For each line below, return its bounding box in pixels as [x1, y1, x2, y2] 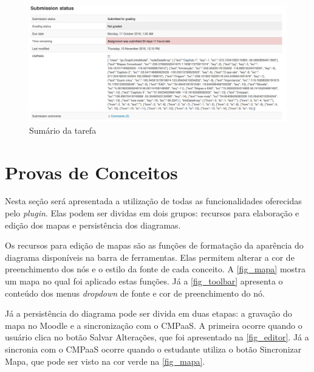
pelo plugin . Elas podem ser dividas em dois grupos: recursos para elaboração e [5, 207, 299, 219]
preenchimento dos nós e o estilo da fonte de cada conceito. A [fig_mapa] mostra [5, 263, 306, 275]
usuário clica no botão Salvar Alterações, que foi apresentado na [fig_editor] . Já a [5, 331, 309, 343]
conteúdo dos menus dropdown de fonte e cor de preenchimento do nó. [5, 286, 265, 299]
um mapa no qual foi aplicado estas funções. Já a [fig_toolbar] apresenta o [5, 275, 283, 287]
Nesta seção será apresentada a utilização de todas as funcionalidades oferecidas [5, 195, 302, 207]
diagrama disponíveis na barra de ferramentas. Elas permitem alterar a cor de [5, 250, 295, 263]
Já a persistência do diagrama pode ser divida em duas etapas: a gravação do [5, 307, 292, 320]
